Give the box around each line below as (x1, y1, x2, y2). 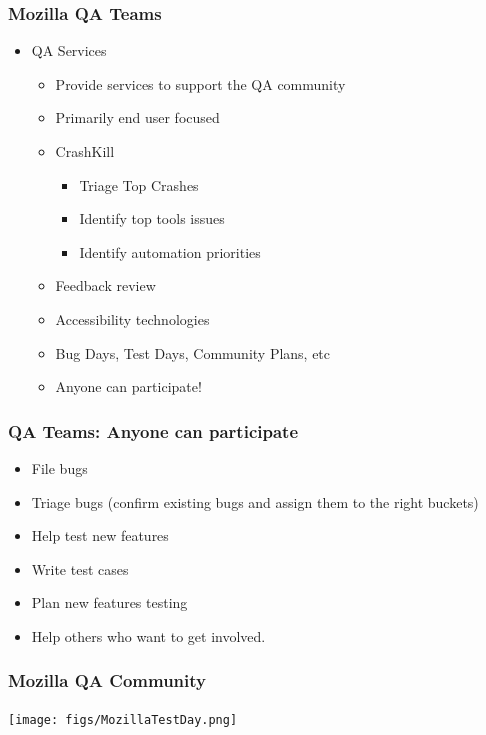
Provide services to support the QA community (55, 73, 346, 94)
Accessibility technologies (55, 308, 210, 329)
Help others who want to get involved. (31, 625, 266, 646)
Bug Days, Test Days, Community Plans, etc (55, 342, 331, 363)
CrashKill (55, 141, 115, 161)
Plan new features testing (31, 592, 188, 613)
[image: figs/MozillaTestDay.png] (8, 712, 238, 727)
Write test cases (31, 558, 129, 579)
